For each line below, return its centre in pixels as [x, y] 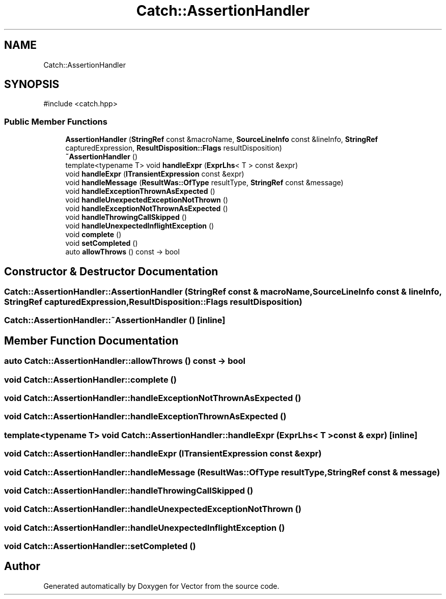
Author [22, 566]
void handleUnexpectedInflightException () [140, 226]
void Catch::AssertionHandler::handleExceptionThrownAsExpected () [145, 417]
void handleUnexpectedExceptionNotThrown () [147, 200]
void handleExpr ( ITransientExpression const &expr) [155, 174]
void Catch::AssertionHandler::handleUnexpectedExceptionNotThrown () [153, 509]
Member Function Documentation [91, 340]
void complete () [93, 235]
